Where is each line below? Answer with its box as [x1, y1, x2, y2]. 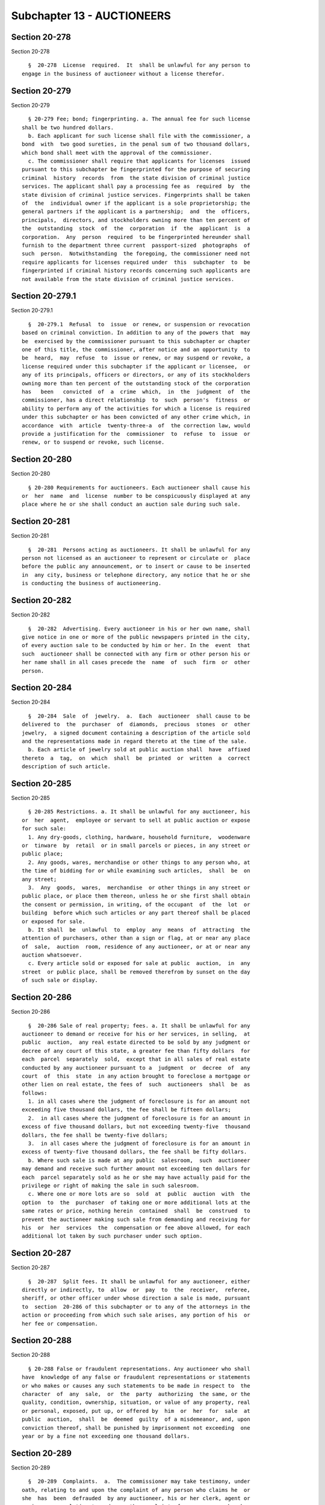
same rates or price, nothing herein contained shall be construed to [22, 1208, 250, 1214]
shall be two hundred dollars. [22, 124, 114, 131]
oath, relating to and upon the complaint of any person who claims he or [22, 1486, 250, 1493]
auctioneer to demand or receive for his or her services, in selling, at [22, 1030, 250, 1037]
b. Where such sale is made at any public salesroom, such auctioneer [28, 1156, 250, 1164]
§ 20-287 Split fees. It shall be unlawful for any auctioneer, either [28, 1278, 250, 1285]
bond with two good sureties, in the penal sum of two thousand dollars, [22, 141, 250, 147]
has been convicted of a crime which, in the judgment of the [22, 388, 250, 395]
